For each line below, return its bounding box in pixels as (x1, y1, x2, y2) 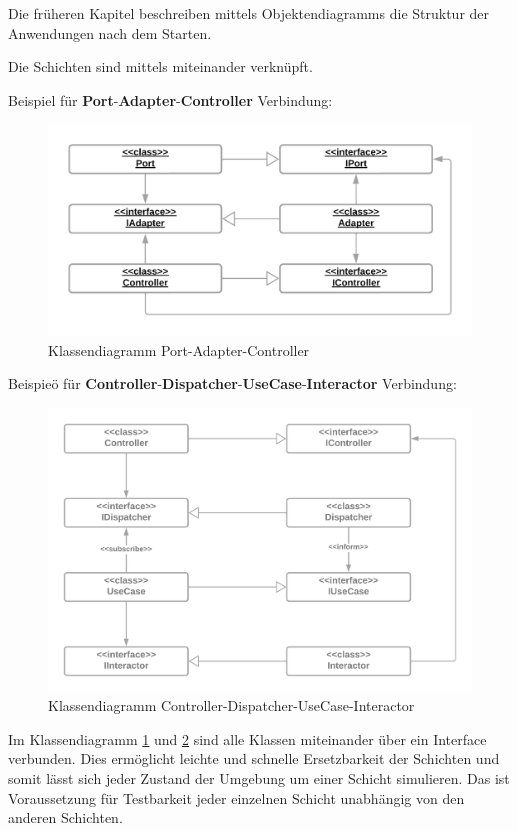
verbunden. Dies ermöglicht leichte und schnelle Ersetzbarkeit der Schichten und (8, 748, 500, 769)
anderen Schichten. (8, 807, 123, 828)
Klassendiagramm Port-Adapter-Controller (48, 339, 310, 360)
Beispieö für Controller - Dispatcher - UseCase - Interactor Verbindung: (8, 373, 457, 394)
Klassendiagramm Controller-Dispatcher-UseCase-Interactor (48, 695, 415, 716)
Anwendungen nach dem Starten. (8, 22, 212, 43)
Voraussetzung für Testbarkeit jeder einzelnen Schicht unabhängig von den (8, 787, 465, 808)
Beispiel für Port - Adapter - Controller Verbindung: (8, 89, 333, 110)
